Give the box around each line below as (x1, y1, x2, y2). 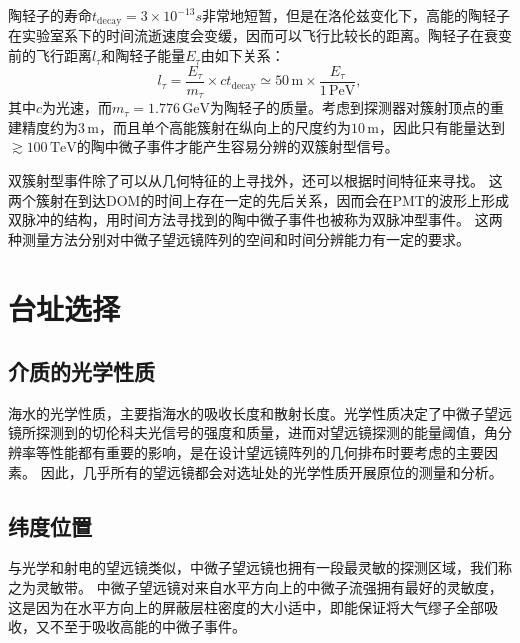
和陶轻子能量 (101, 45, 186, 66)
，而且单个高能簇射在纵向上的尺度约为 (99, 116, 351, 137)
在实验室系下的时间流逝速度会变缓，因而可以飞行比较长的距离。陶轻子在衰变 (8, 25, 512, 46)
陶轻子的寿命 (8, 5, 92, 25)
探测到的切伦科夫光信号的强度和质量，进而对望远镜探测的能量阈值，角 (35, 422, 498, 443)
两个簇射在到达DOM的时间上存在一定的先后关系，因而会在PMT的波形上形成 (8, 189, 509, 210)
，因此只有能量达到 (379, 116, 505, 137)
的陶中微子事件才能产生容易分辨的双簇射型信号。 (76, 136, 399, 157)
